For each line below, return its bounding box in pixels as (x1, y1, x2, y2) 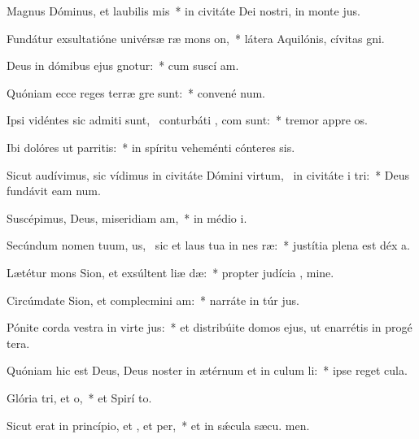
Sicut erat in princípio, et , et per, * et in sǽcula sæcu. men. (7, 416, 310, 433)
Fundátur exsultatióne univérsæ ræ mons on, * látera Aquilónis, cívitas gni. (7, 29, 385, 46)
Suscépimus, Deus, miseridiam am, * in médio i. (7, 209, 247, 226)
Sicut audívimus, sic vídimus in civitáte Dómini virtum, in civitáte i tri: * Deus (7, 166, 410, 183)
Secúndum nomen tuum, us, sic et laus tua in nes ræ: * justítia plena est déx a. (7, 237, 410, 254)
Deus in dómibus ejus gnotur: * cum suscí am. (7, 57, 239, 74)
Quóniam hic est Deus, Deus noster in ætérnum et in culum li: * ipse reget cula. (7, 362, 408, 379)
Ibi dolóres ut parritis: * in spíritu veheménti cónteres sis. (7, 138, 295, 155)
